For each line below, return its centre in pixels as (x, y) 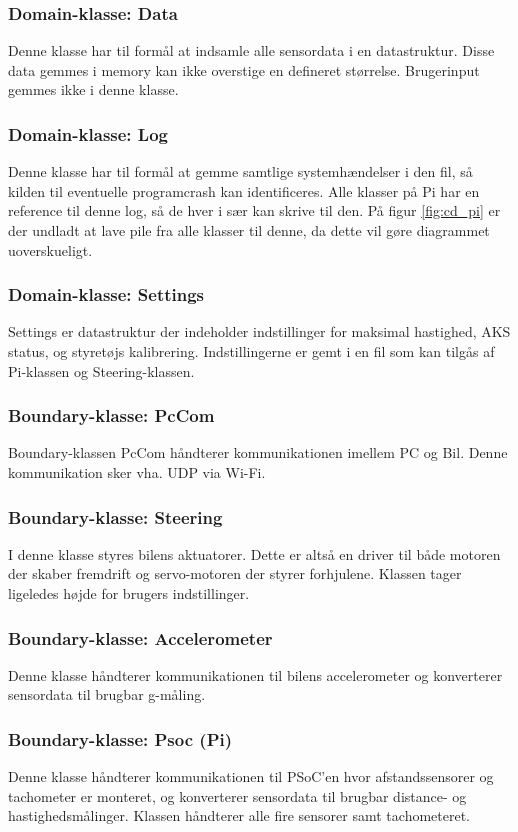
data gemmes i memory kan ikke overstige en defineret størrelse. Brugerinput (244, 69)
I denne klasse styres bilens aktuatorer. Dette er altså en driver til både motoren (254, 553)
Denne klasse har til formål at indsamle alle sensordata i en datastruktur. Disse (251, 50)
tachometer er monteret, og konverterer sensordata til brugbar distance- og (237, 795)
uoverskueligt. (50, 249)
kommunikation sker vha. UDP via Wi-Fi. (137, 472)
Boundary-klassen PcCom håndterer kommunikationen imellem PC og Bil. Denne (258, 452)
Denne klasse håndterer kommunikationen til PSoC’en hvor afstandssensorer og (251, 776)
